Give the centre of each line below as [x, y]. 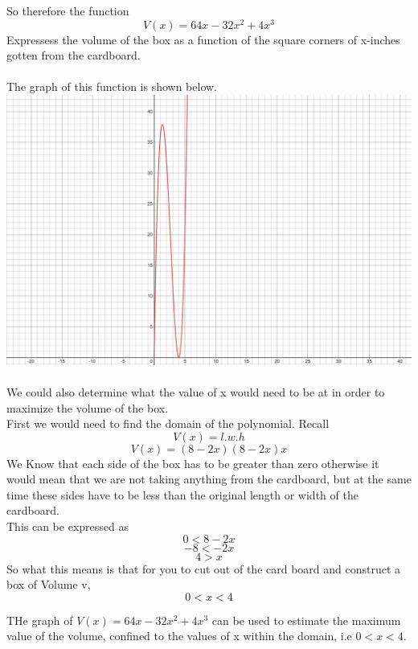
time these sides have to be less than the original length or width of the [182, 494]
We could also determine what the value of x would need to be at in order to [196, 391]
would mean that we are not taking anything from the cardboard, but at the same [209, 479]
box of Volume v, [49, 584]
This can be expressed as [68, 526]
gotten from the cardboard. [74, 55]
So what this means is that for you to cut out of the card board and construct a [204, 568]
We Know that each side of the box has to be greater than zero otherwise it [193, 463]
